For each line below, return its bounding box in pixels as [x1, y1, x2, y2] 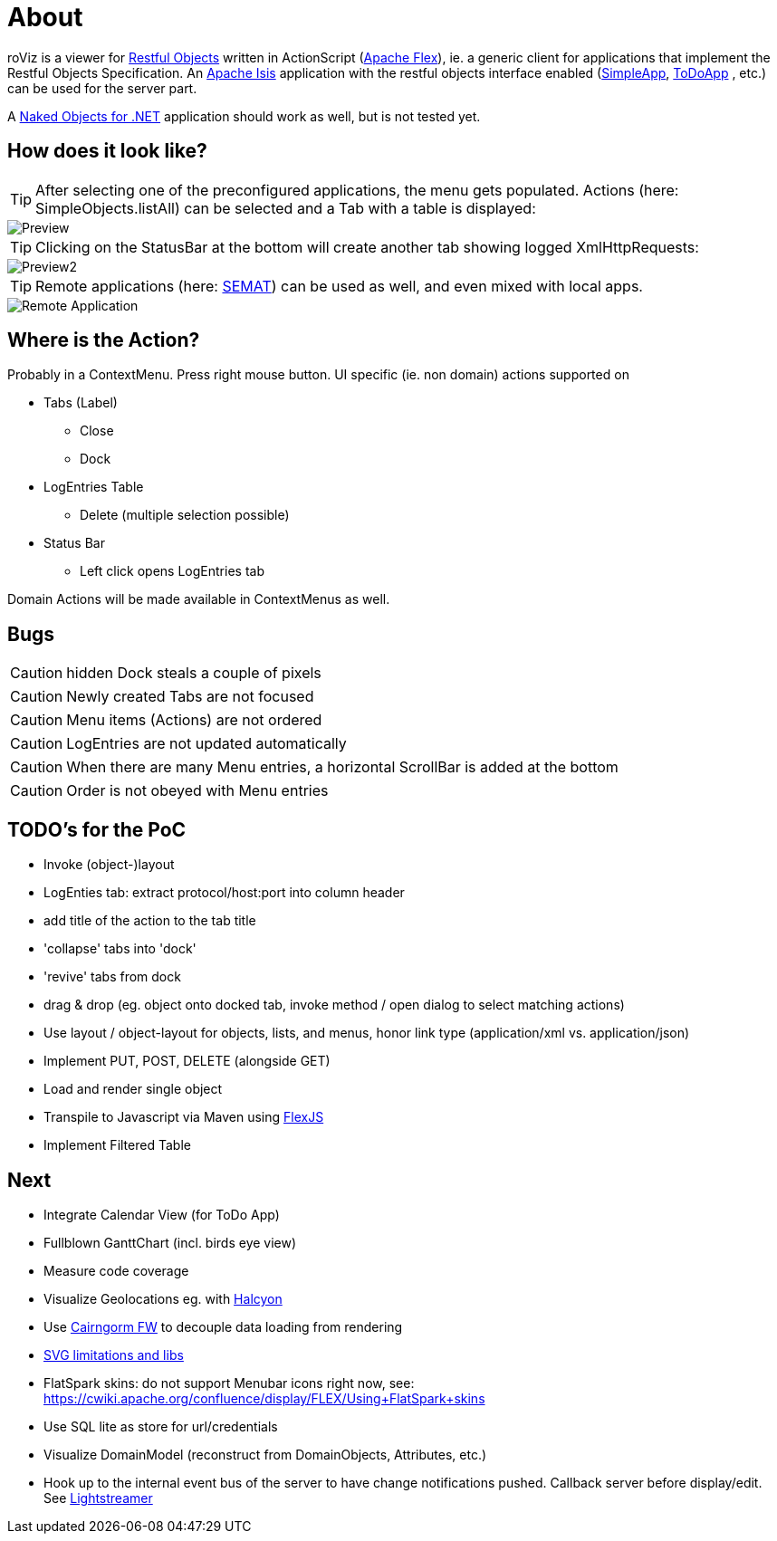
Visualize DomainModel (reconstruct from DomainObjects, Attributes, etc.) [43, 1446, 487, 1462]
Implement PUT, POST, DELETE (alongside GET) [43, 1053, 331, 1069]
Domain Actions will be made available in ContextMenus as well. [7, 591, 390, 608]
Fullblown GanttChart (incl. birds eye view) [43, 1234, 297, 1250]
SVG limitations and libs [43, 1346, 184, 1363]
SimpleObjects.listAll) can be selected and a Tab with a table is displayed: [35, 198, 536, 217]
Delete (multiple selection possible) [80, 507, 290, 523]
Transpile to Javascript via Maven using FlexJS [43, 1109, 324, 1125]
